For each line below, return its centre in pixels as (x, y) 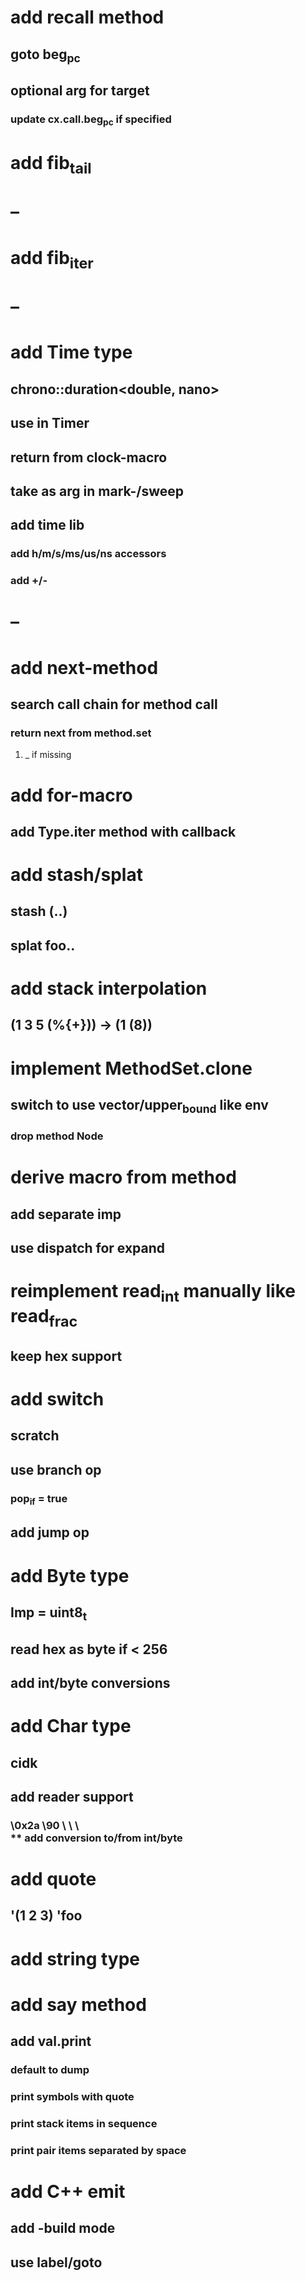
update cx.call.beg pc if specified (91, 120)
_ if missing (48, 755)
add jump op (50, 1532)
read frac (44, 1317)
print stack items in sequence (84, 2123)
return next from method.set (81, 733)
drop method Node (57, 1136)
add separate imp (66, 1214)
